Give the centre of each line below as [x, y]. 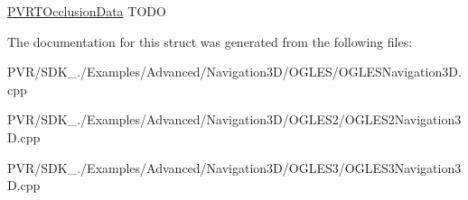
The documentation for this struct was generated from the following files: [210, 41]
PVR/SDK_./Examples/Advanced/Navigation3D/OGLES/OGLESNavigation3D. [234, 72]
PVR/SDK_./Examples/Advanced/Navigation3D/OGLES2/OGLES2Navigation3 [234, 119]
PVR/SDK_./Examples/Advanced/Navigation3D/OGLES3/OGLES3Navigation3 [234, 167]
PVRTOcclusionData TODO [87, 11]
